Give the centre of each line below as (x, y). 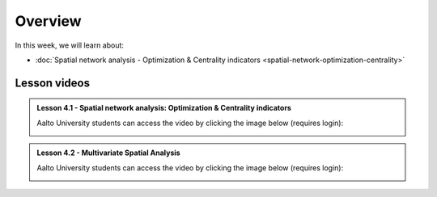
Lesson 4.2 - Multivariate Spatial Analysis (109, 153)
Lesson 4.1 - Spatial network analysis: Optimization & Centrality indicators (164, 108)
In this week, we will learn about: (70, 45)
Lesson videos (53, 83)
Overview (48, 21)
